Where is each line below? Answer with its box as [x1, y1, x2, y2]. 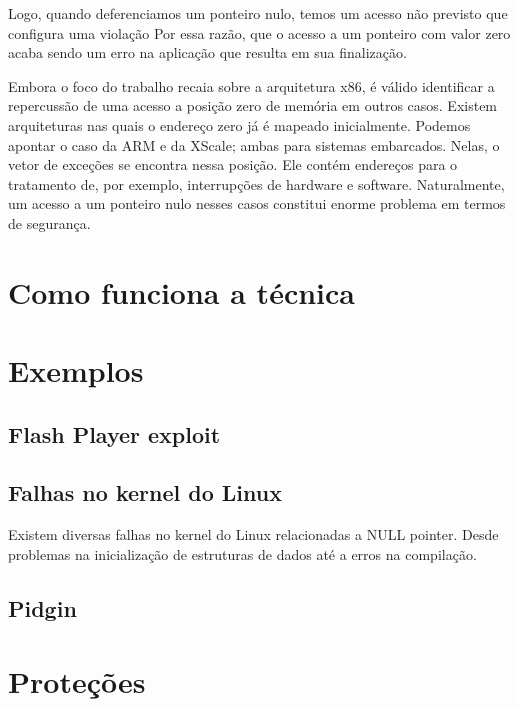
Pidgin [8, 592, 77, 623]
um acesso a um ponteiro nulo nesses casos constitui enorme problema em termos [8, 193, 506, 214]
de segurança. [8, 212, 91, 233]
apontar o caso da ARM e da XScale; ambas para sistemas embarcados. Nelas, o [8, 134, 500, 155]
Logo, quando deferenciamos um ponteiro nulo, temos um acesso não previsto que [8, 3, 508, 23]
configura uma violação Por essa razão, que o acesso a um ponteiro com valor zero [8, 22, 511, 43]
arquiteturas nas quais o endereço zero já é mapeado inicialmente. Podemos [8, 114, 471, 135]
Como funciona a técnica [8, 271, 355, 312]
